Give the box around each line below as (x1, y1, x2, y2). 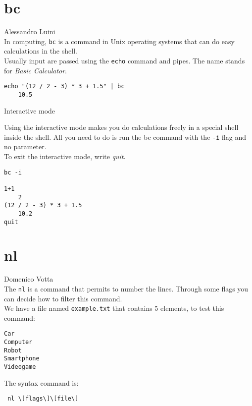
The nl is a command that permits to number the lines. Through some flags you (4, 283, 249, 293)
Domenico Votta (4, 274, 53, 284)
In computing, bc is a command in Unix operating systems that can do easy (4, 36, 235, 46)
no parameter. (4, 141, 47, 152)
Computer (4, 339, 33, 346)
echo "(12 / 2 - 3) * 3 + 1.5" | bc (4, 83, 125, 90)
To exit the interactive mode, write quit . (4, 151, 126, 161)
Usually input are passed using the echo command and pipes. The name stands (4, 55, 245, 65)
